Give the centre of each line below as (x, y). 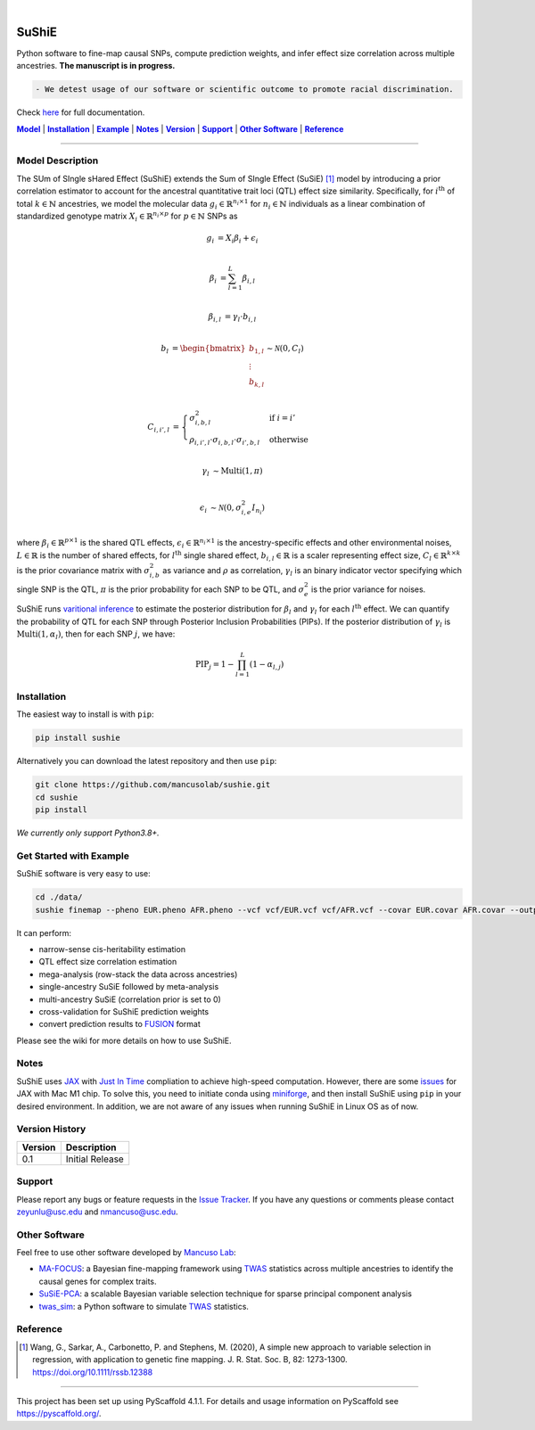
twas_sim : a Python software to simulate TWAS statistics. (144, 1306)
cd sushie (57, 797)
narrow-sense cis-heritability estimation (112, 949)
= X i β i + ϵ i (238, 239)
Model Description (58, 160)
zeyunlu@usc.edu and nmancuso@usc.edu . (97, 1212)
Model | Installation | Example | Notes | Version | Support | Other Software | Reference (180, 128)
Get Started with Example (73, 856)
